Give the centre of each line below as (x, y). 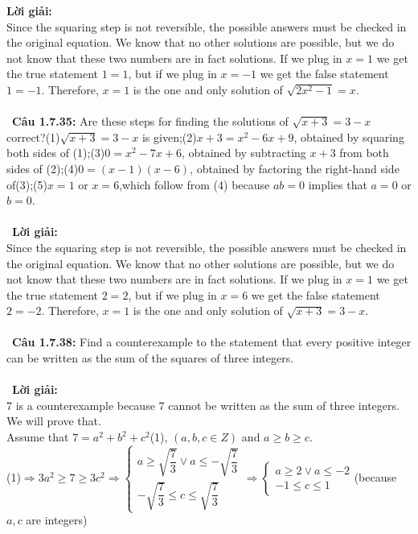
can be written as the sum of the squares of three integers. (150, 358)
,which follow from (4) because (195, 184)
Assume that (38, 437)
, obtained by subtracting (244, 153)
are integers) (57, 520)
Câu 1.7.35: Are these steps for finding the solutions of (150, 121)
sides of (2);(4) (43, 168)
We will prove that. (54, 421)
